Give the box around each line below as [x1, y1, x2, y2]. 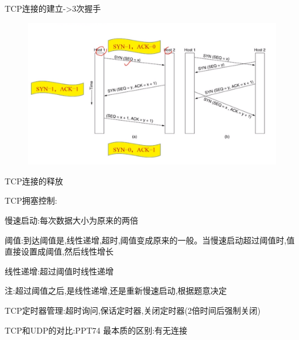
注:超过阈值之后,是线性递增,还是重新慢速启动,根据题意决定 [5, 284, 227, 297]
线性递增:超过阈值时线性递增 [5, 265, 114, 277]
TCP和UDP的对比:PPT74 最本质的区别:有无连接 [5, 324, 188, 336]
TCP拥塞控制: [5, 194, 57, 207]
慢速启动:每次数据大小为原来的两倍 [5, 214, 138, 226]
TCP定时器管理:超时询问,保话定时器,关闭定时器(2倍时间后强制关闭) [5, 304, 261, 316]
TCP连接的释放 [5, 174, 63, 187]
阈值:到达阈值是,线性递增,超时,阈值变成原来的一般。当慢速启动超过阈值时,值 [5, 233, 295, 246]
